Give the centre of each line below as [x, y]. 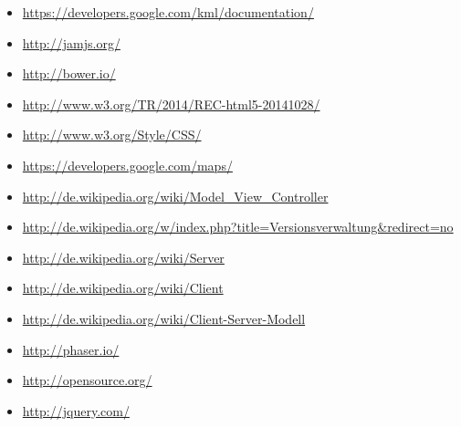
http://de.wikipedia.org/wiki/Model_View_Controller [175, 196]
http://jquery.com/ [76, 410]
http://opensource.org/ [87, 380]
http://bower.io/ [69, 73]
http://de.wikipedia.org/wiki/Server [123, 257]
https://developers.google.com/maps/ [127, 165]
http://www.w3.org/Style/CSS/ [112, 135]
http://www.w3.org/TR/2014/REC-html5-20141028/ [171, 104]
